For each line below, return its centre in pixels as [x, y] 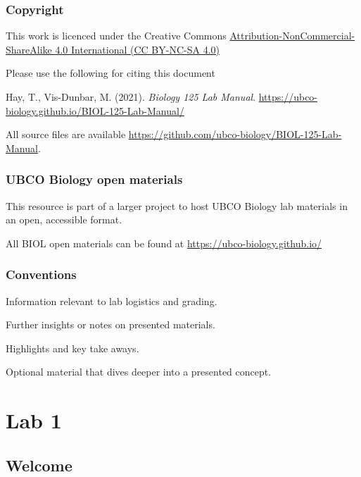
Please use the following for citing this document [110, 73]
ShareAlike [29, 49]
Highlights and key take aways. [72, 348]
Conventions [41, 274]
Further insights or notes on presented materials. [110, 324]
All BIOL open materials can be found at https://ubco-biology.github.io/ [164, 243]
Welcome [39, 465]
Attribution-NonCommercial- [292, 36]
